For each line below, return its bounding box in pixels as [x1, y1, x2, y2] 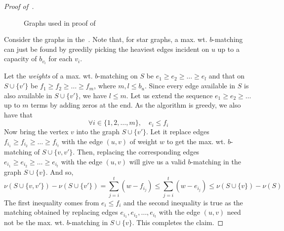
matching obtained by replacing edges [4, 207, 118, 217]
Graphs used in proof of [24, 17, 96, 28]
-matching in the [191, 156, 241, 166]
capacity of [4, 53, 37, 64]
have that [4, 109, 33, 119]
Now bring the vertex [4, 126, 69, 137]
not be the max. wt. [4, 217, 65, 228]
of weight [129, 136, 158, 147]
